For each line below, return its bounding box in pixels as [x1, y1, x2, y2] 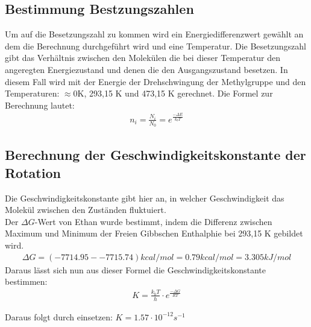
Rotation [5, 163, 61, 182]
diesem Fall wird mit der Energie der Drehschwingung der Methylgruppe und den [5, 75, 306, 87]
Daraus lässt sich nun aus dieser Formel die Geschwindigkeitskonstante [5, 263, 266, 276]
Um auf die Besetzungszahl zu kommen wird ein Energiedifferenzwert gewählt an [5, 28, 304, 40]
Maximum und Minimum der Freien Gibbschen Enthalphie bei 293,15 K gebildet [5, 227, 303, 240]
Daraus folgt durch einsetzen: [5, 310, 113, 323]
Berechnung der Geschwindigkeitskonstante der [5, 145, 306, 164]
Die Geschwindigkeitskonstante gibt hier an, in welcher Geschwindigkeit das [5, 191, 284, 204]
